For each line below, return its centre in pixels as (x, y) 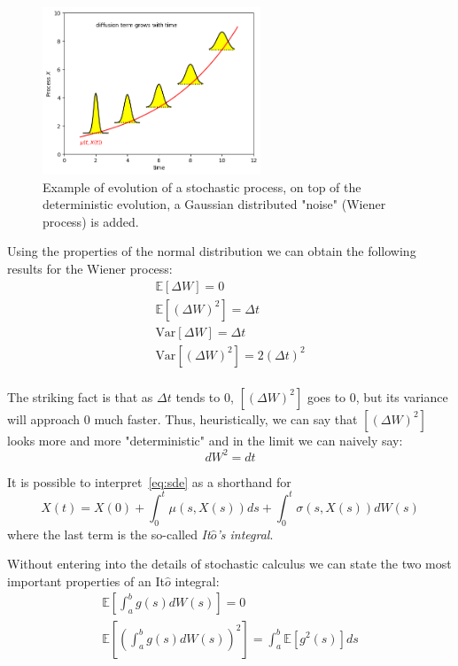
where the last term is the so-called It (109, 534)
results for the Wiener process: (90, 268)
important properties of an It (86, 581)
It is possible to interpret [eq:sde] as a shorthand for (149, 481)
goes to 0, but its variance (377, 396)
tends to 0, (205, 396)
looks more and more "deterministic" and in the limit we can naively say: (205, 440)
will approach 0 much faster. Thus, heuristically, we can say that (182, 418)
